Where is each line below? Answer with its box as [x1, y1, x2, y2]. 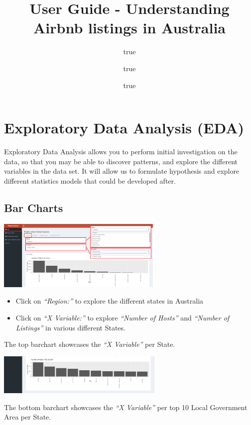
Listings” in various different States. [15, 322, 125, 332]
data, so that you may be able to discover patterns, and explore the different [4, 156, 238, 166]
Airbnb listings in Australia [33, 17, 226, 38]
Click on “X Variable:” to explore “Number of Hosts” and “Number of [15, 313, 230, 323]
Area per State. [4, 412, 51, 422]
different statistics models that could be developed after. [4, 175, 176, 186]
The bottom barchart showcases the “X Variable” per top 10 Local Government [4, 402, 248, 412]
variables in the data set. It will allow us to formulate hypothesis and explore [4, 166, 240, 176]
